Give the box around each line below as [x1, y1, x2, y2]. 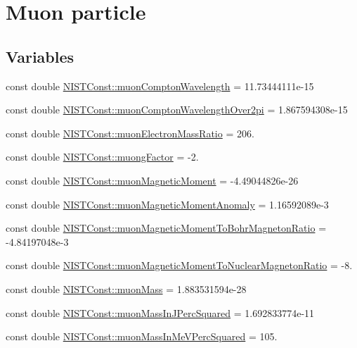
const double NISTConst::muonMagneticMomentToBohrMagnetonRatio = [6, 220, 327, 235]
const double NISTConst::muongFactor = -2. [6, 149, 199, 164]
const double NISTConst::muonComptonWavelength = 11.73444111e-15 [6, 78, 314, 93]
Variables [6, 45, 74, 67]
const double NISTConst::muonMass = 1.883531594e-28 [6, 281, 247, 296]
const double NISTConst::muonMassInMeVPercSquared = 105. [6, 329, 278, 344]
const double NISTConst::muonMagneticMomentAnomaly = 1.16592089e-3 [6, 197, 329, 211]
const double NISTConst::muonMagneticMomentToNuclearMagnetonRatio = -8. [6, 258, 353, 273]
